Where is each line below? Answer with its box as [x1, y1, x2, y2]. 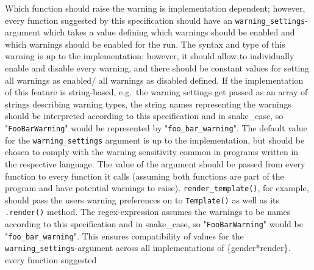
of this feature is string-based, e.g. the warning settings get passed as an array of [5, 86, 308, 98]
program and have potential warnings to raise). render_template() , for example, [5, 181, 309, 194]
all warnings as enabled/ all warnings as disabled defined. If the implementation [5, 73, 304, 86]
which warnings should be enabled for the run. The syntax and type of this [5, 37, 285, 50]
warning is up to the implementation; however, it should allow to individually [5, 49, 294, 62]
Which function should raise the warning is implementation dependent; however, [5, 2, 305, 14]
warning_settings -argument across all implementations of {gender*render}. [5, 241, 291, 254]
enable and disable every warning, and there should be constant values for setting [5, 62, 310, 75]
